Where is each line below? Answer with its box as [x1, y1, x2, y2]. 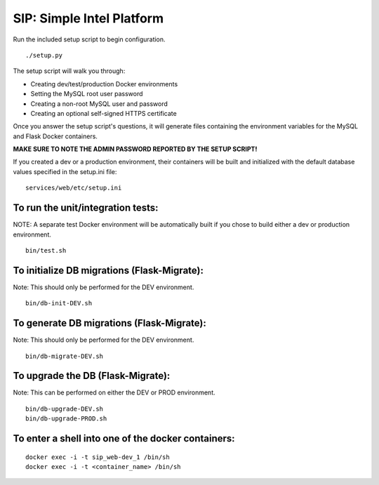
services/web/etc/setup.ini [25, 184, 122, 192]
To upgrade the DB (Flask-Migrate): [13, 370, 171, 382]
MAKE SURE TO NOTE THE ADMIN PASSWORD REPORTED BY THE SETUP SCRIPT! [13, 145, 258, 154]
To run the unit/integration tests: [13, 202, 159, 214]
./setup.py [25, 51, 63, 59]
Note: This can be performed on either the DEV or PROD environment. [13, 388, 215, 397]
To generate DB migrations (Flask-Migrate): [13, 317, 207, 329]
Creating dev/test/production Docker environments [30, 79, 178, 88]
